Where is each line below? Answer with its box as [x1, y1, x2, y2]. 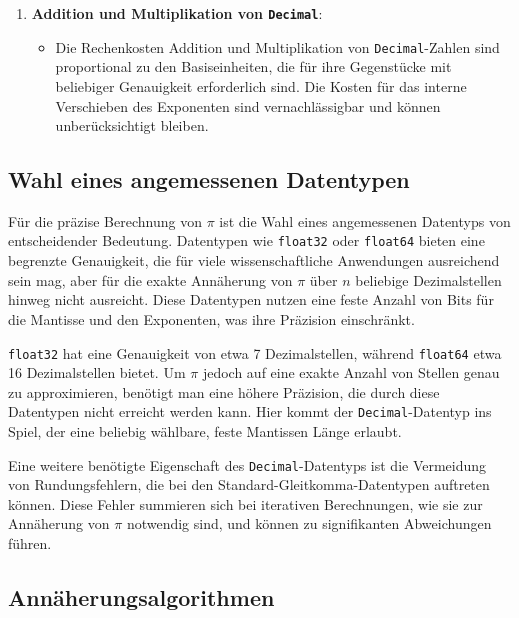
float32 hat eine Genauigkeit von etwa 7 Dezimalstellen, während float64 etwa [8, 342, 502, 363]
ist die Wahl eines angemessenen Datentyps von [219, 210, 511, 231]
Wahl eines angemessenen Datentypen [8, 164, 410, 195]
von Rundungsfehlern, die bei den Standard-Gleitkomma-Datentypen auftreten [8, 474, 490, 495]
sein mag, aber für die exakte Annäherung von [8, 269, 293, 290]
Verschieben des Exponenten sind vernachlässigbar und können [55, 95, 441, 116]
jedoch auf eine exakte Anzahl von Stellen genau [202, 362, 500, 383]
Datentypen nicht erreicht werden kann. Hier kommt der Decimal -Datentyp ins [8, 401, 492, 422]
